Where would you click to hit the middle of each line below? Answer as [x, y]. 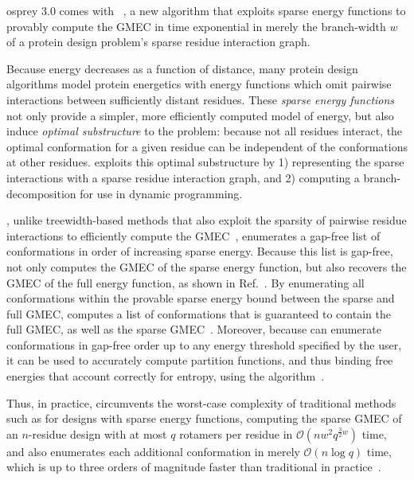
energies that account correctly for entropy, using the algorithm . [166, 376]
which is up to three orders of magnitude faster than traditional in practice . [194, 467]
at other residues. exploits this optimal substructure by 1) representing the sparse [205, 162]
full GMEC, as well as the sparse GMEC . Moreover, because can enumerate [194, 329]
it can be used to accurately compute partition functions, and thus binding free [200, 360]
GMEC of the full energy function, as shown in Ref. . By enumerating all [186, 282]
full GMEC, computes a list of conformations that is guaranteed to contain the [199, 313]
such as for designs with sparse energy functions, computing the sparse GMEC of [204, 418]
